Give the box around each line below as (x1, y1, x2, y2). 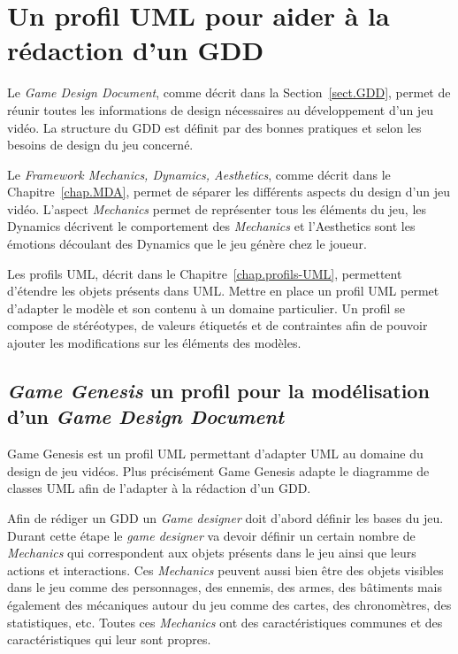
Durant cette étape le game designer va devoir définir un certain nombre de (7, 526, 416, 544)
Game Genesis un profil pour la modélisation (7, 377, 430, 404)
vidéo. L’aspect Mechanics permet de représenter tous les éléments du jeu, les (7, 199, 427, 218)
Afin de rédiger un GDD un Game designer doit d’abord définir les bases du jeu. (7, 509, 444, 527)
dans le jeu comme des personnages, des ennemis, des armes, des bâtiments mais (7, 578, 442, 596)
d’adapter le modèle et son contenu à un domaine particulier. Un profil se (7, 298, 405, 317)
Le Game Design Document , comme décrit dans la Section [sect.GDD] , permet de (7, 83, 451, 102)
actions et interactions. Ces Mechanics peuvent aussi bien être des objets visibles (7, 560, 444, 579)
